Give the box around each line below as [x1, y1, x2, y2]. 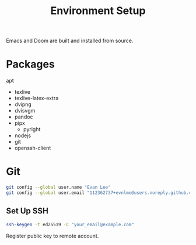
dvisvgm [14, 107, 36, 114]
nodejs [14, 132, 31, 139]
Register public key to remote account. [6, 232, 99, 239]
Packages [6, 57, 55, 71]
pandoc [14, 113, 33, 121]
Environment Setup [50, 4, 146, 18]
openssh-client [14, 145, 51, 152]
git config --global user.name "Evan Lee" [6, 185, 111, 190]
